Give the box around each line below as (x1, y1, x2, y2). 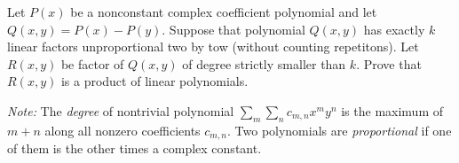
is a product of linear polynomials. (60, 72, 249, 90)
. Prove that (356, 54, 422, 73)
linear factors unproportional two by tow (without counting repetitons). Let (7, 37, 419, 56)
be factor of (60, 54, 124, 73)
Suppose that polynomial (169, 19, 305, 38)
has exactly (363, 19, 425, 38)
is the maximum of (341, 101, 443, 120)
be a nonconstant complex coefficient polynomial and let (70, 3, 377, 20)
